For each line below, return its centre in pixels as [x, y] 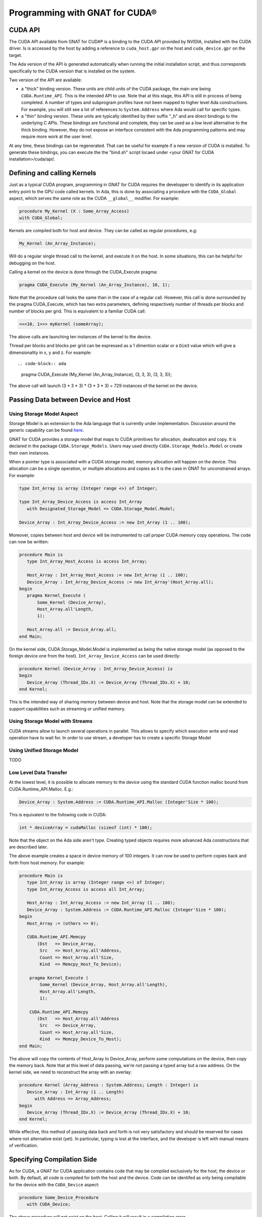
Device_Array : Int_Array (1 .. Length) [76, 1092]
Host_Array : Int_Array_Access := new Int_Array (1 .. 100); [101, 903]
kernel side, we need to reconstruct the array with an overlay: [70, 1072]
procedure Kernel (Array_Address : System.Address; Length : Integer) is [109, 1085]
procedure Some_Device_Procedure [59, 1197]
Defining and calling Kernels [53, 173]
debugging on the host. [32, 263]
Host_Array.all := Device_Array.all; [72, 630]
